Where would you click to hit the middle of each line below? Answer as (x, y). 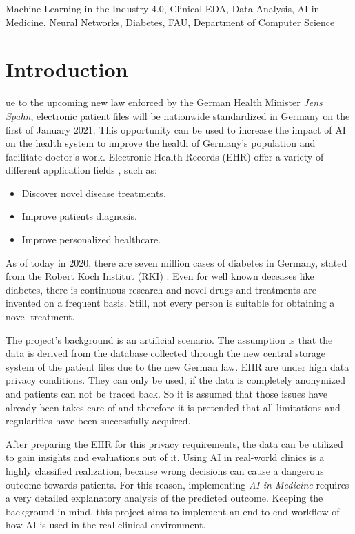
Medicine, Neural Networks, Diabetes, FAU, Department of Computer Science (170, 22)
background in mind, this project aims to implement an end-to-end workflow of (173, 511)
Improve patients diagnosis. (79, 216)
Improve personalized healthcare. (91, 239)
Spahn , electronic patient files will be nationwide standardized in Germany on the (178, 115)
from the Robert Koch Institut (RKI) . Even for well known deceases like (160, 276)
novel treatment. (40, 317)
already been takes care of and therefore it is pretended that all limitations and (173, 407)
